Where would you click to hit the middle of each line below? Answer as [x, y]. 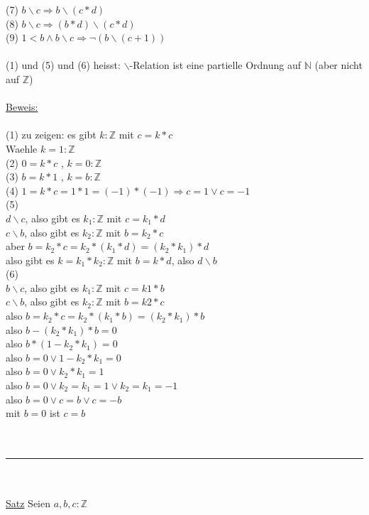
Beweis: [22, 107]
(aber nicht [338, 65]
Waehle [22, 148]
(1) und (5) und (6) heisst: [63, 65]
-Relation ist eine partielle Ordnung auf [215, 65]
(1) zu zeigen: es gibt [51, 135]
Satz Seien [28, 503]
